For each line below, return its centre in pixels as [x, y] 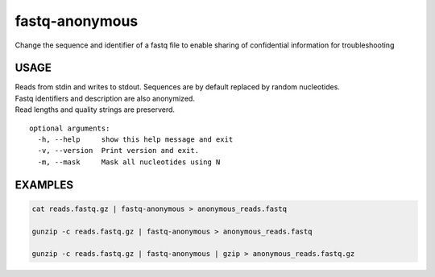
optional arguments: [70, 128]
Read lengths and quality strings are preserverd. [95, 110]
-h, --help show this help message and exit [135, 140]
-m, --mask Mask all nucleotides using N [129, 162]
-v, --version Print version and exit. [118, 151]
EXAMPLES [44, 185]
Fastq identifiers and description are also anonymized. [105, 98]
